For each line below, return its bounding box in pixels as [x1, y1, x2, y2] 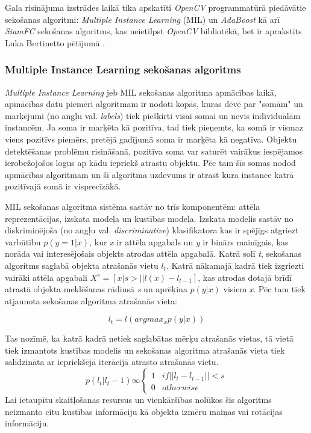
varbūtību [5, 235, 41, 248]
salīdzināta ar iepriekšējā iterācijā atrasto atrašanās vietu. [5, 355, 219, 368]
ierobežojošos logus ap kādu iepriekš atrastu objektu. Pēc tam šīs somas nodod [5, 156, 296, 169]
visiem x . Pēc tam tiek [223, 283, 306, 295]
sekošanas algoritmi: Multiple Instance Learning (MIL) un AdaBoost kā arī [5, 13, 280, 25]
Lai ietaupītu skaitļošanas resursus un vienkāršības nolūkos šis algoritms [5, 393, 272, 406]
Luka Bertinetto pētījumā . [5, 36, 105, 49]
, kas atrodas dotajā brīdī [198, 271, 292, 283]
